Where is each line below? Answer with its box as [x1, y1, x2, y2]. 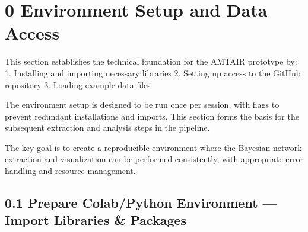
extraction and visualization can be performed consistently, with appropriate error [5, 153, 304, 165]
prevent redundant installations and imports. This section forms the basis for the [5, 109, 299, 122]
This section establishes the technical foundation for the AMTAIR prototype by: [5, 55, 297, 67]
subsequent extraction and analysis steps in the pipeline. [5, 121, 210, 134]
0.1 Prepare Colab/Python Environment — [5, 194, 277, 212]
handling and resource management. [5, 165, 136, 177]
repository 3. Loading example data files [5, 78, 151, 91]
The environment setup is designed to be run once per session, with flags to [5, 98, 280, 111]
